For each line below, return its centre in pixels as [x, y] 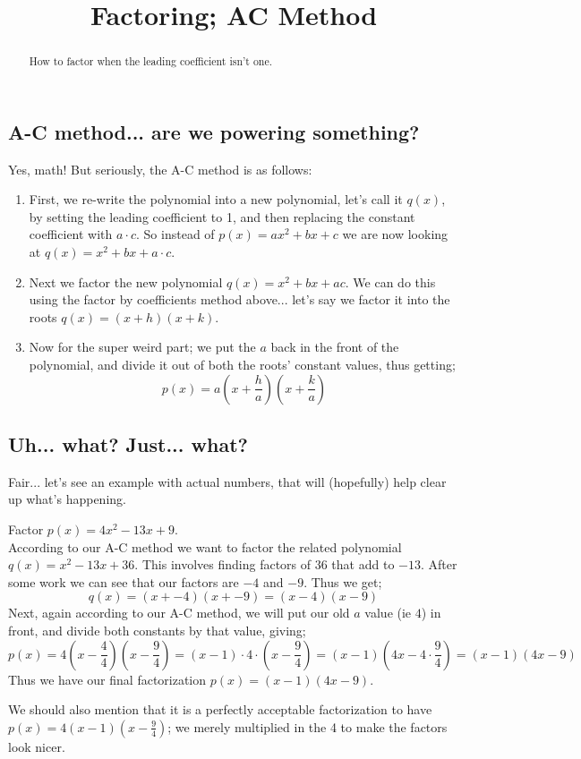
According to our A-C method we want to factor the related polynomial [205, 546]
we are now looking [395, 234]
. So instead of [175, 234]
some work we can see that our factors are [124, 581]
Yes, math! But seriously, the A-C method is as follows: [160, 169]
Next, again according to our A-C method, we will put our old [179, 613]
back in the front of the [335, 347]
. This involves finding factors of [223, 564]
